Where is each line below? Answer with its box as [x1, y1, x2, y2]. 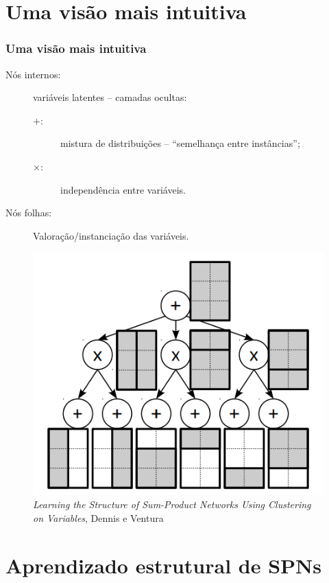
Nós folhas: [5, 205, 52, 220]
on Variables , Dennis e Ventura [33, 510, 164, 525]
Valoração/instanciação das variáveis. [33, 228, 189, 242]
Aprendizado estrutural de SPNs [5, 551, 321, 579]
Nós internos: [5, 67, 61, 81]
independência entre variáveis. [60, 182, 186, 196]
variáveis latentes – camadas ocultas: [33, 90, 187, 104]
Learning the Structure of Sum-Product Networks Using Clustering [33, 497, 311, 512]
